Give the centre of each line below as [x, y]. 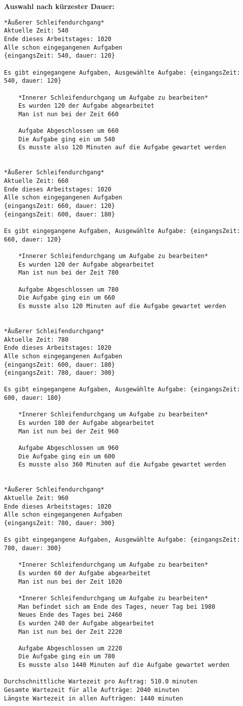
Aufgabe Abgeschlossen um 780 [68, 289]
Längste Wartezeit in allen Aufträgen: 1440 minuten [93, 698]
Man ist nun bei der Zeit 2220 [70, 632]
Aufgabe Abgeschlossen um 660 [68, 131]
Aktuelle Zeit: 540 [36, 31]
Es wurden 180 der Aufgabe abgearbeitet [86, 423]
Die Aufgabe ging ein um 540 [66, 139]
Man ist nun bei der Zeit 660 [68, 114]
